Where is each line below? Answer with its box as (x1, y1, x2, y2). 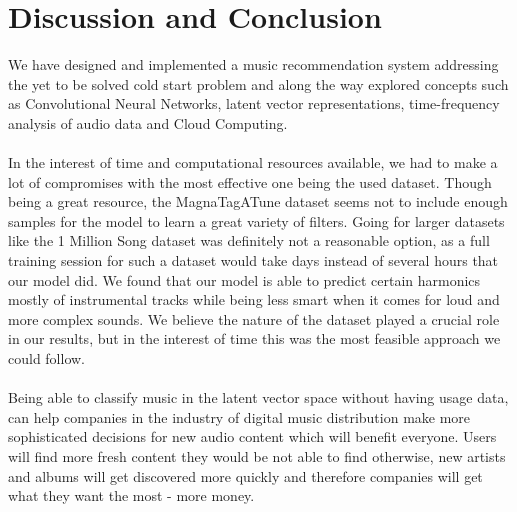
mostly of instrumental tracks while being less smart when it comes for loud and (8, 289, 500, 310)
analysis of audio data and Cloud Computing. (8, 112, 288, 133)
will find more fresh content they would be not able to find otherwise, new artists (8, 446, 506, 466)
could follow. (8, 348, 86, 369)
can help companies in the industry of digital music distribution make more (8, 406, 471, 427)
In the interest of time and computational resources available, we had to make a (8, 152, 498, 173)
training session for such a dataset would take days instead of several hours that (8, 250, 499, 271)
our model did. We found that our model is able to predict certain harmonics (8, 269, 481, 290)
